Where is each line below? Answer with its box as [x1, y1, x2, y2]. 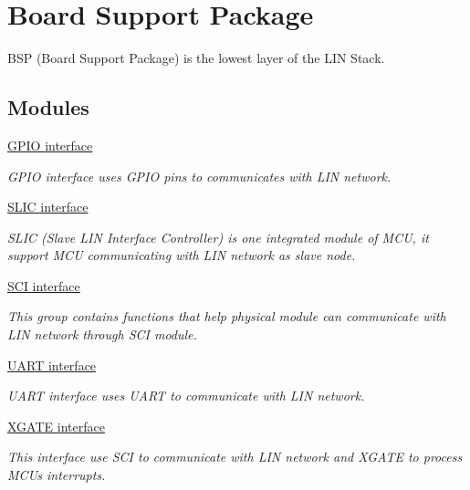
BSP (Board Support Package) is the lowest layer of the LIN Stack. [7, 48, 385, 68]
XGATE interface [7, 416, 105, 435]
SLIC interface [7, 197, 89, 216]
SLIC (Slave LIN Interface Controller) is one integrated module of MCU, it [7, 227, 429, 246]
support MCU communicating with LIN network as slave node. [7, 245, 356, 265]
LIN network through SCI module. [7, 325, 197, 344]
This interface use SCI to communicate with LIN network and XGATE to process [7, 447, 463, 466]
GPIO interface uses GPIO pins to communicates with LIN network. [7, 166, 392, 185]
